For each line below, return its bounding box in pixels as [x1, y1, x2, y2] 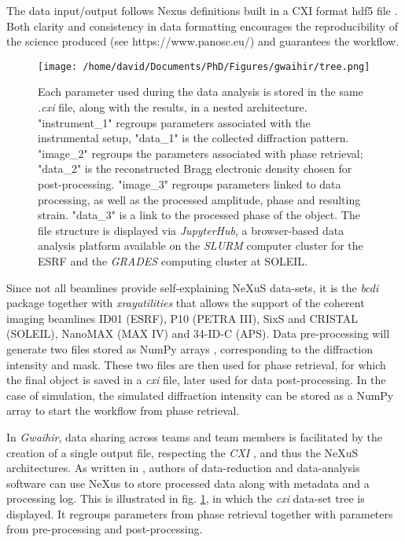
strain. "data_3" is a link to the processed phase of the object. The [38, 207, 360, 223]
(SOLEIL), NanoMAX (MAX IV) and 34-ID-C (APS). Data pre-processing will [6, 325, 390, 342]
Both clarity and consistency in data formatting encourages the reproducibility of [6, 17, 399, 34]
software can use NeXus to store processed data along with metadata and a [6, 474, 370, 491]
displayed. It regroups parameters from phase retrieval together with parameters [6, 505, 393, 522]
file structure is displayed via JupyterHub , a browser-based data [38, 222, 344, 238]
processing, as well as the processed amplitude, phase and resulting [38, 191, 361, 207]
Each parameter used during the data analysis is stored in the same [38, 83, 363, 100]
